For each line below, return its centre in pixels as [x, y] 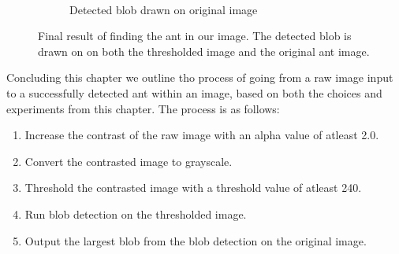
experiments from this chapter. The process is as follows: [143, 108]
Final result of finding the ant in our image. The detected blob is [195, 36]
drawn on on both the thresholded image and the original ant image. [204, 51]
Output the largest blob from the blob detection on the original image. [196, 240]
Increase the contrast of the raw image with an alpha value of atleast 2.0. [202, 135]
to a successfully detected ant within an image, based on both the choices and [194, 92]
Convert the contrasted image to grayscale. [129, 161]
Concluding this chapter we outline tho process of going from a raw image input [200, 77]
